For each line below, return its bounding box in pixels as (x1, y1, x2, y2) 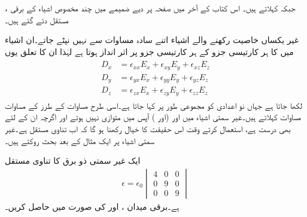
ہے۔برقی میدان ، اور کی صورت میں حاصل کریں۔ (5, 200, 180, 212)
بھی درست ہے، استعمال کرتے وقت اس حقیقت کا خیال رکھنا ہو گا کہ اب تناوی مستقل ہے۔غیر (5, 123, 291, 135)
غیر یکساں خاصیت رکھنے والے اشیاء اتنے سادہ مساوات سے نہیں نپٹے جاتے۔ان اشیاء (5, 33, 299, 46)
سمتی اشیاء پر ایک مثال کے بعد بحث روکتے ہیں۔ (5, 134, 154, 146)
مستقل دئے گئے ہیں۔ (5, 13, 69, 26)
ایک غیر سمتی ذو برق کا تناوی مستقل (5, 154, 141, 167)
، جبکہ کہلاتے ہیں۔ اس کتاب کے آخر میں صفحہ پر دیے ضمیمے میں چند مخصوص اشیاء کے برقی (5, 2, 296, 14)
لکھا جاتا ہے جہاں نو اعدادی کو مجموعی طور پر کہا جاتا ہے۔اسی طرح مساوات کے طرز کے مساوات (5, 99, 303, 111)
